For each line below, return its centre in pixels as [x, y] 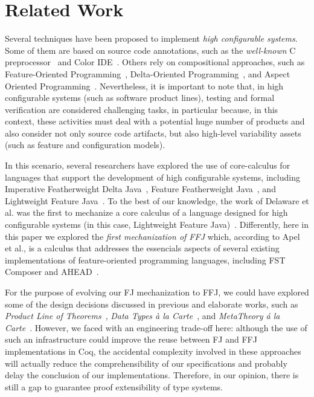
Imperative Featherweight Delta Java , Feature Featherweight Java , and [140, 189]
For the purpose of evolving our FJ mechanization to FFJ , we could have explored [157, 292]
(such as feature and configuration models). [85, 145]
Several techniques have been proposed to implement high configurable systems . [151, 38]
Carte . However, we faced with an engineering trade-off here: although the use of [156, 327]
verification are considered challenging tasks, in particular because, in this [142, 109]
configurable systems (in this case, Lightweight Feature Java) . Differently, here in [157, 224]
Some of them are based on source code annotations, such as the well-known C [150, 50]
